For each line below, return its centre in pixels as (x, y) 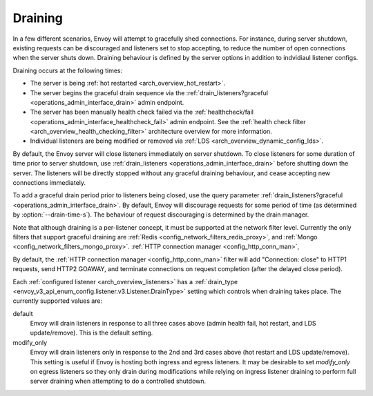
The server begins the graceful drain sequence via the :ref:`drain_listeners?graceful (149, 92)
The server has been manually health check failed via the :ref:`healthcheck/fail (142, 112)
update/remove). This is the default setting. (92, 333)
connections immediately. (49, 183)
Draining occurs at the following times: (68, 70)
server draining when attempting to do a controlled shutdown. (118, 381)
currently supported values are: (58, 301)
